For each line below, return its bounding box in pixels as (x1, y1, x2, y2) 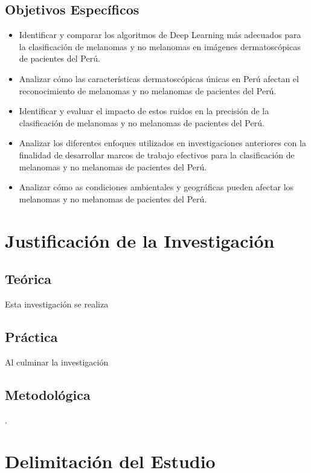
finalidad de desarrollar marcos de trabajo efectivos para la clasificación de (19, 148, 295, 161)
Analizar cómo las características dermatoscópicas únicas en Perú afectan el (19, 72, 299, 85)
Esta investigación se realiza (5, 297, 109, 310)
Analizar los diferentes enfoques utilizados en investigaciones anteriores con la (19, 137, 306, 149)
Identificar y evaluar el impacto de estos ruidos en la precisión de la (19, 105, 269, 117)
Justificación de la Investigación (5, 228, 275, 253)
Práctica (5, 327, 58, 346)
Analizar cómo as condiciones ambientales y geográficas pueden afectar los (19, 181, 294, 193)
